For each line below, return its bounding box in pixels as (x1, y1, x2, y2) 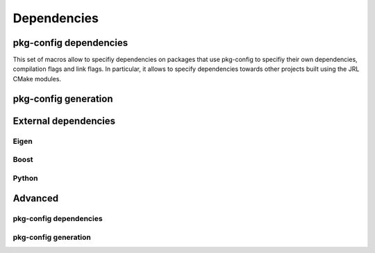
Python (12, 173, 38, 183)
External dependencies (12, 115, 116, 126)
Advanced (12, 193, 59, 204)
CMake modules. (12, 74, 62, 83)
